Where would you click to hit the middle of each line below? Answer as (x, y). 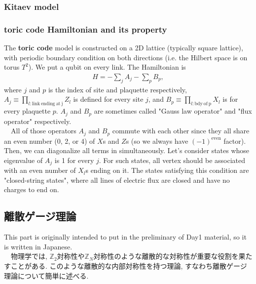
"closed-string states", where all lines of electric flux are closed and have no (117, 180)
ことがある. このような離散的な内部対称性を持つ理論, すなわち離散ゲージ (129, 265)
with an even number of (40, 170)
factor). (235, 141)
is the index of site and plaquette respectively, (117, 89)
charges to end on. (32, 189)
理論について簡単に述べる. (46, 275)
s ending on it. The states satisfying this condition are (167, 170)
